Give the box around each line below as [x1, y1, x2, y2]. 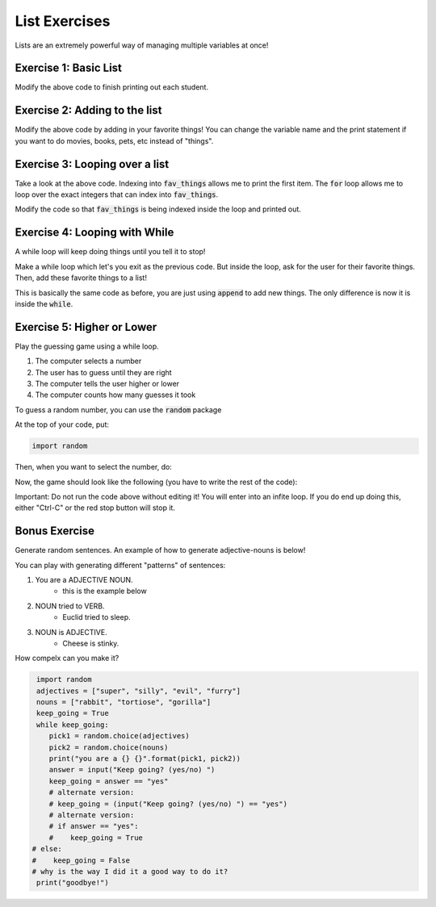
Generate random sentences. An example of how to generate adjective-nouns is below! [15, 545, 306, 555]
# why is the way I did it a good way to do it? [31, 867, 228, 876]
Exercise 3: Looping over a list [15, 157, 170, 171]
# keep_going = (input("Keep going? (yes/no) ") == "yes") [48, 799, 288, 809]
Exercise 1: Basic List [15, 61, 123, 75]
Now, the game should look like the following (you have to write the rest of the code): [15, 477, 298, 487]
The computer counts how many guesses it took [35, 390, 196, 399]
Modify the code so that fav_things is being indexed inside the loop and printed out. [15, 204, 302, 214]
